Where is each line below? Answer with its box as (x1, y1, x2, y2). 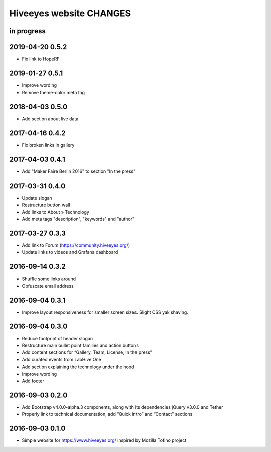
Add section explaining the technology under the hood (22, 364, 134, 370)
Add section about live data (22, 116, 79, 122)
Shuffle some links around (22, 276, 76, 282)
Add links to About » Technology (22, 209, 90, 215)
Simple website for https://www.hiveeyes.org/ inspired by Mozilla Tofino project (22, 437, 187, 443)
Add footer (22, 378, 45, 384)
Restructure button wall (22, 202, 70, 208)
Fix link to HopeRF (22, 56, 60, 62)
